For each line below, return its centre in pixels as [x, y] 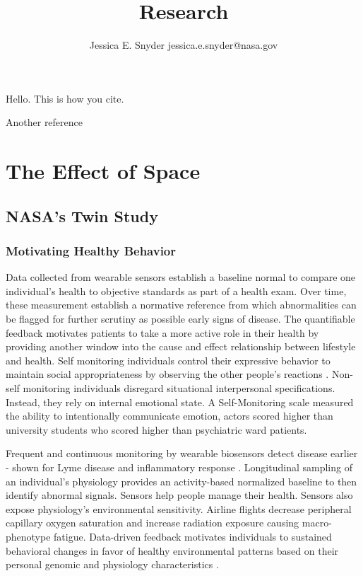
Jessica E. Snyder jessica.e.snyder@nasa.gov [184, 45]
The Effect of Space [103, 171]
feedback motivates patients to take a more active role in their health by [162, 332]
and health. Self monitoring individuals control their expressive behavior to [168, 360]
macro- [317, 523]
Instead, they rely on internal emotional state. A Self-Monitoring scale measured [180, 402]
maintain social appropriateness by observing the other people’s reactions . [167, 374]
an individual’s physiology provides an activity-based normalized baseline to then [181, 481]
